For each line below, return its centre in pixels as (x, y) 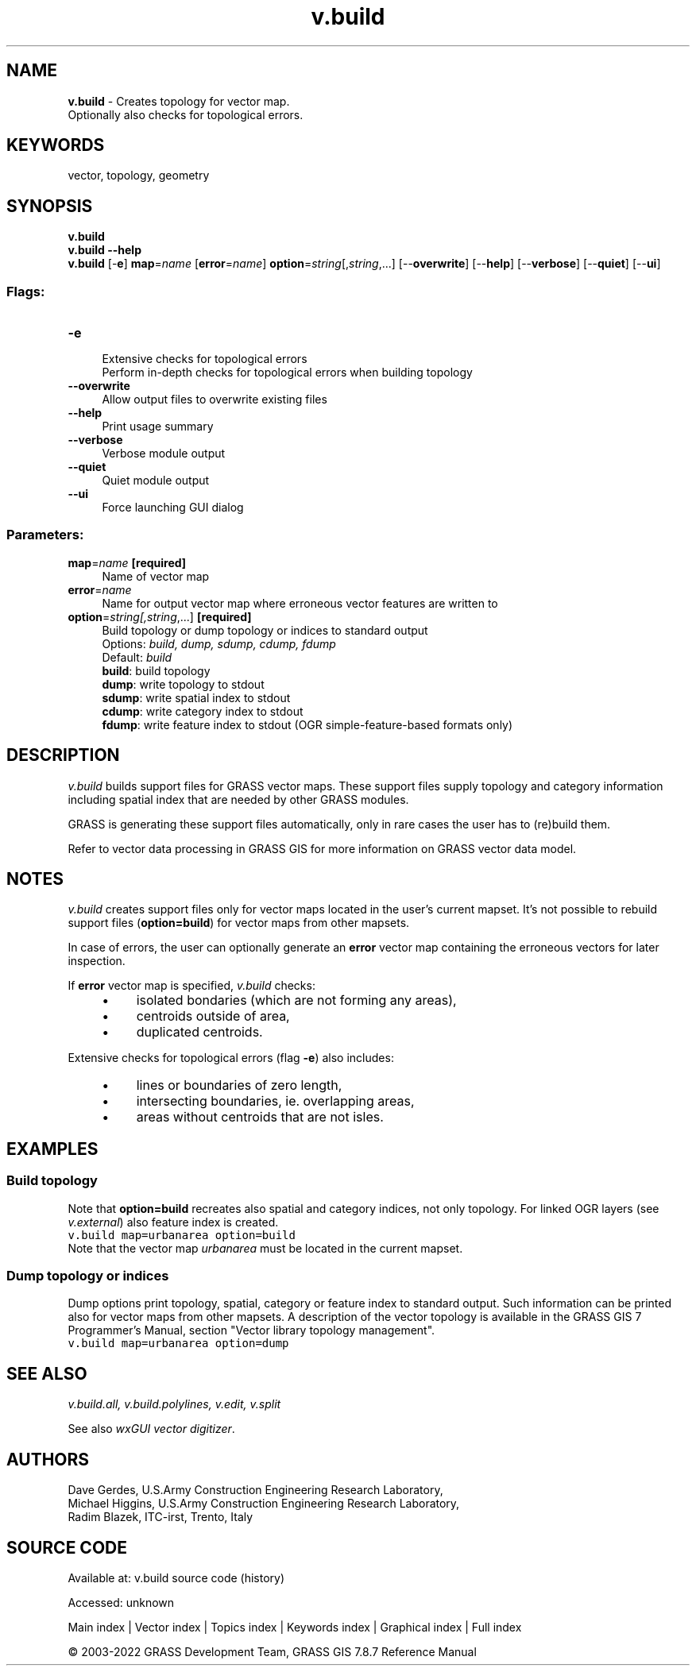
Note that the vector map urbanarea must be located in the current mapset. (265, 1248)
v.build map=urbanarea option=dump (178, 1344)
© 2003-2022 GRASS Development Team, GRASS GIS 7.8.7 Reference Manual (272, 1651)
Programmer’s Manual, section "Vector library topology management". (251, 1330)
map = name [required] (127, 562)
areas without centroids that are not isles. (260, 1117)
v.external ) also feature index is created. (173, 1222)
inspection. (97, 961)
